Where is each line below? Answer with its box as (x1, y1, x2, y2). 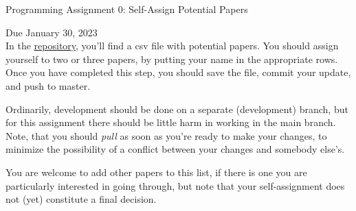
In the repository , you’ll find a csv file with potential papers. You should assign (5, 38, 339, 53)
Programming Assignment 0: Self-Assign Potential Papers (5, 2, 248, 16)
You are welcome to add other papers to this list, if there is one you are (5, 164, 307, 179)
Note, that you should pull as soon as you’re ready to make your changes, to (5, 128, 327, 142)
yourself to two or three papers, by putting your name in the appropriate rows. (5, 51, 338, 66)
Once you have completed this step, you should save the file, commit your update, (5, 65, 351, 79)
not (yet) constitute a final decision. (5, 192, 157, 206)
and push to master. (5, 78, 91, 92)
